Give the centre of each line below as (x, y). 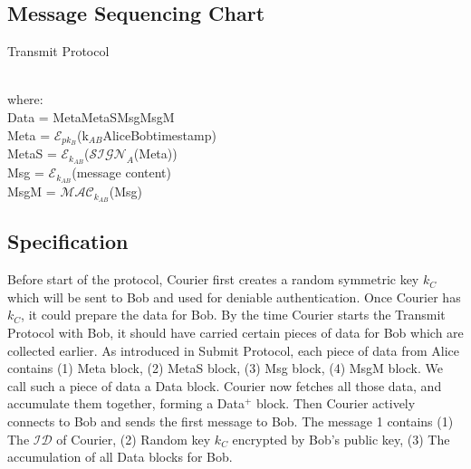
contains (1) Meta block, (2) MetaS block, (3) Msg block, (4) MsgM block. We (225, 368)
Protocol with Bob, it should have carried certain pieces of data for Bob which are (235, 332)
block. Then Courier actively (336, 403)
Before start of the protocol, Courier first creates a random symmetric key (213, 279)
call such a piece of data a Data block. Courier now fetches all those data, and (225, 385)
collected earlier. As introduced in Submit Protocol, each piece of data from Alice (234, 350)
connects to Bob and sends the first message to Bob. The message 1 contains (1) (231, 421)
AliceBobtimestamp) (159, 134)
